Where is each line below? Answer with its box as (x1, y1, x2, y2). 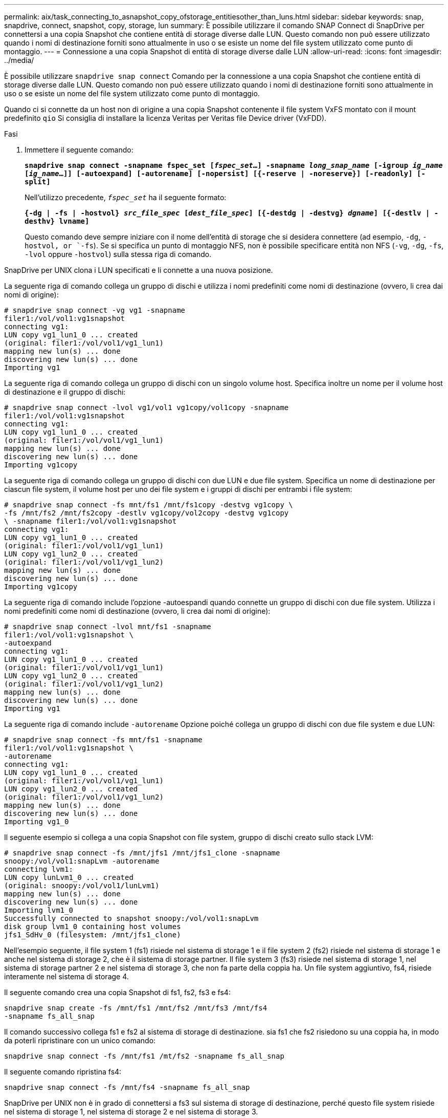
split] (25, 178, 51, 186)
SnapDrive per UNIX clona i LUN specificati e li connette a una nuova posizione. (4, 266, 273, 274)
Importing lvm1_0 (4, 906, 73, 914)
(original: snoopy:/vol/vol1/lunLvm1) (4, 881, 160, 890)
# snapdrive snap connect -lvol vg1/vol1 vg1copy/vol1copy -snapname (4, 403, 289, 412)
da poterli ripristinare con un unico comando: (4, 1036, 156, 1045)
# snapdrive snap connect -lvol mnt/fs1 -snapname (4, 622, 211, 631)
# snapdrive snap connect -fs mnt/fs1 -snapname (4, 736, 203, 744)
